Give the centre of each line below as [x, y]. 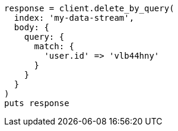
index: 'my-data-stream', [74, 18]
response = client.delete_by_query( [89, 8]
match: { [54, 46]
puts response [37, 103]
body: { [31, 27]
